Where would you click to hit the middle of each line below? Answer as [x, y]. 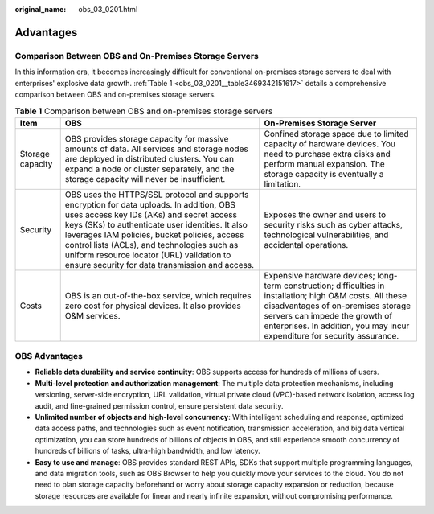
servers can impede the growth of [328, 315]
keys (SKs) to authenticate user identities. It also [156, 224]
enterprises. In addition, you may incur [337, 326]
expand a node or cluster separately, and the [149, 169]
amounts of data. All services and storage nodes [156, 149]
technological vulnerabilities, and [326, 235]
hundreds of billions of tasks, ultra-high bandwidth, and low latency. [147, 451]
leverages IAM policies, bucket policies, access [154, 235]
